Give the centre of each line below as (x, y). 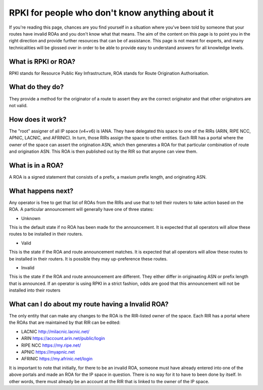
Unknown (31, 218)
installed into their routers (35, 290)
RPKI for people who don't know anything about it (111, 13)
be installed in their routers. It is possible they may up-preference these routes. (88, 259)
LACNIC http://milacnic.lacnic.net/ (55, 332)
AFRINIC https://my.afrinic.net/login (57, 359)
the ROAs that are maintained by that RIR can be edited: (65, 323)
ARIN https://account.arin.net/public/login (63, 338)
